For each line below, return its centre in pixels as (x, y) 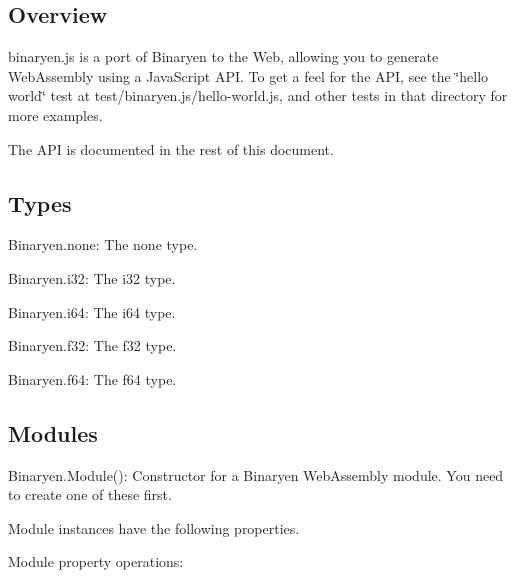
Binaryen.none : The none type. (103, 244)
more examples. (55, 114)
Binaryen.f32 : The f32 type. (92, 345)
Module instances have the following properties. (154, 527)
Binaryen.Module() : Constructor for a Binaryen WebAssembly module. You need (256, 474)
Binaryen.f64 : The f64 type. (92, 378)
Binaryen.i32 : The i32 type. (92, 277)
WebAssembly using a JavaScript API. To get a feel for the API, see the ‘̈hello (248, 75)
